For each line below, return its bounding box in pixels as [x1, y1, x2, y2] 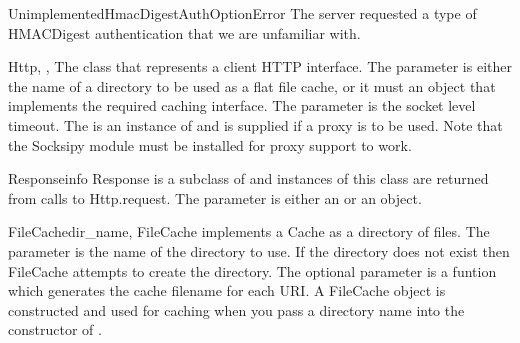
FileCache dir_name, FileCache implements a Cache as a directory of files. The [8, 221, 490, 242]
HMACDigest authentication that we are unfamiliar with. [8, 22, 361, 43]
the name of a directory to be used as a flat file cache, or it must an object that [8, 75, 496, 96]
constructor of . [8, 319, 102, 340]
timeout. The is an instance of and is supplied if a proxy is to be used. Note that [8, 114, 503, 135]
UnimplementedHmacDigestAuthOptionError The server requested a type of [8, 3, 477, 23]
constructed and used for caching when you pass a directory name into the [8, 299, 465, 320]
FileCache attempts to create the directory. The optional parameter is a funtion [8, 260, 497, 281]
